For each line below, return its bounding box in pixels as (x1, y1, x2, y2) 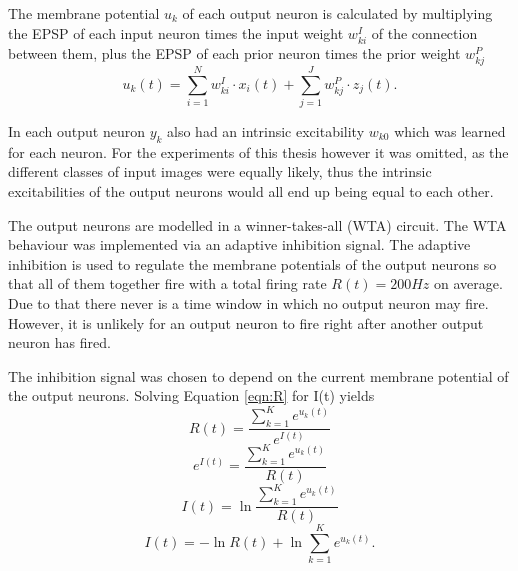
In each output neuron (8, 121, 145, 142)
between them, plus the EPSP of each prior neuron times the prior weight (8, 42, 461, 63)
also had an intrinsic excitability (167, 121, 365, 142)
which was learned (394, 121, 506, 142)
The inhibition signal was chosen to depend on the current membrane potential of (8, 365, 509, 386)
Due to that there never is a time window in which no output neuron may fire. (8, 292, 489, 313)
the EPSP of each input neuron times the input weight (8, 22, 344, 43)
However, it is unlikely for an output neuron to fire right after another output (8, 312, 484, 333)
